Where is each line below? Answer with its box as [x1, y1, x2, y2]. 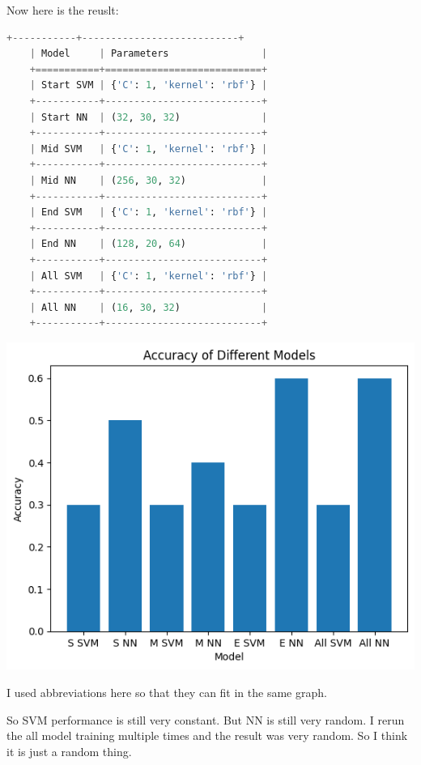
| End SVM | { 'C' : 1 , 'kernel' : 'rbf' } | [29, 206, 268, 219]
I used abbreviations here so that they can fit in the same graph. [6, 683, 327, 700]
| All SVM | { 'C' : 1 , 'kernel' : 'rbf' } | [29, 270, 268, 282]
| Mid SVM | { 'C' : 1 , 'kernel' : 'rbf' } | [29, 142, 268, 155]
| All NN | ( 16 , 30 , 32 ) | [29, 301, 268, 313]
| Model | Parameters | [29, 48, 268, 60]
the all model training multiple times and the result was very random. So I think [6, 727, 408, 744]
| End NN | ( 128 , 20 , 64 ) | [29, 238, 268, 250]
